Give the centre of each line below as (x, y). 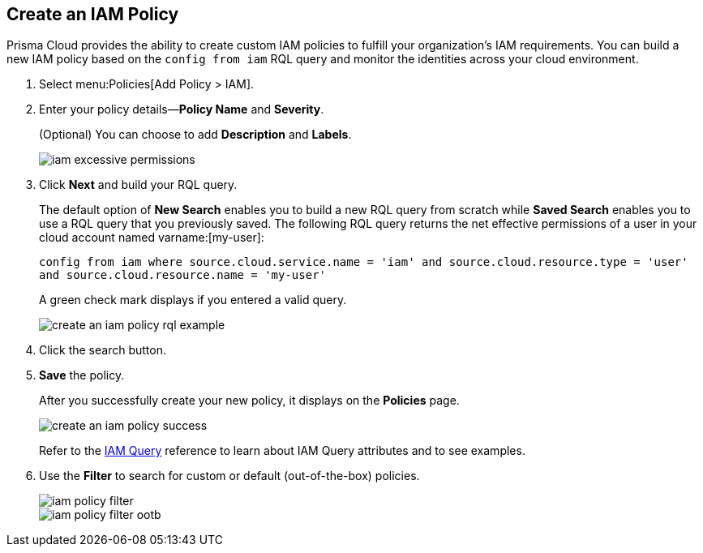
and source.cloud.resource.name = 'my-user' (183, 275)
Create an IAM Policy (93, 14)
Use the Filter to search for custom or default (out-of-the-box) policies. (229, 476)
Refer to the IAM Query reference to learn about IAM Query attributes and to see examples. (282, 451)
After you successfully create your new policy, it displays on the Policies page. (249, 401)
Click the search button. (103, 350)
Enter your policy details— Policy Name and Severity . (182, 109)
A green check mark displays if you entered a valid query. (193, 300)
